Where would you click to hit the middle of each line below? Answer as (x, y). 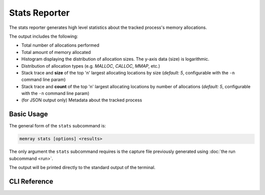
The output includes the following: (44, 36)
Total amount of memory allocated (56, 52)
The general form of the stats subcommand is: (58, 126)
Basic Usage (28, 114)
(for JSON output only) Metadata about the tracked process (82, 100)
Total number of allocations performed (60, 45)
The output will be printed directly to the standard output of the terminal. (82, 168)
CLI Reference (31, 181)
